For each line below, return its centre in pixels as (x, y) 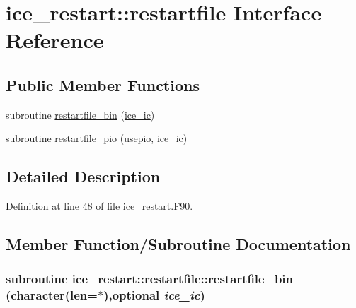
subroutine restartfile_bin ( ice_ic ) (80, 114)
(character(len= (52, 295)
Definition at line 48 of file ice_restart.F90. (99, 206)
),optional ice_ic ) (154, 295)
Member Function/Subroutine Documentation (178, 244)
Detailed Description (83, 176)
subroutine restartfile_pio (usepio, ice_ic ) (97, 138)
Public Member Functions (103, 84)
